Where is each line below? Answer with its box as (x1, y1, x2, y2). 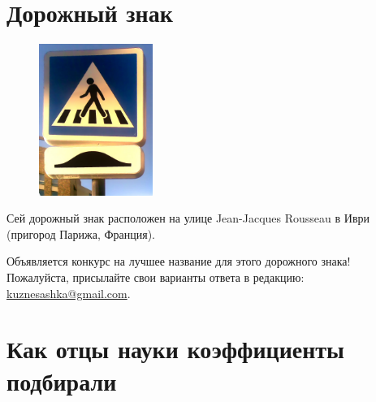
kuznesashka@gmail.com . (6, 284, 131, 301)
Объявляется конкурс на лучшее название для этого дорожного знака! (6, 253, 351, 270)
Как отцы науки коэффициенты (6, 332, 344, 365)
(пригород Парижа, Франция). (6, 225, 155, 242)
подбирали (6, 364, 117, 397)
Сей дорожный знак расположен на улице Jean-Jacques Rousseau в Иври (6, 210, 370, 227)
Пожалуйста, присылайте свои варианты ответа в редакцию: (6, 268, 305, 285)
